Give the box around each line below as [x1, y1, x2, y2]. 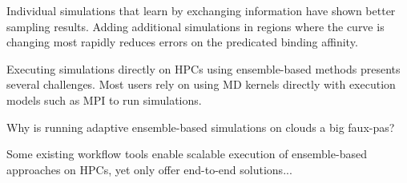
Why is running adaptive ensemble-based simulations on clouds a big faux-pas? [6, 118, 395, 135]
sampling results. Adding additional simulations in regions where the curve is [6, 18, 385, 34]
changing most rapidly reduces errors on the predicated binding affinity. [6, 34, 358, 50]
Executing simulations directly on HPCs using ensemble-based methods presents [6, 60, 401, 77]
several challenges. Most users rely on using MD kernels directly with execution [6, 76, 396, 93]
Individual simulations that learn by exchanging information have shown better [6, 2, 396, 18]
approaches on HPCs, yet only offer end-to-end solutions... [6, 161, 292, 177]
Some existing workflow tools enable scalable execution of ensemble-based [6, 145, 367, 162]
